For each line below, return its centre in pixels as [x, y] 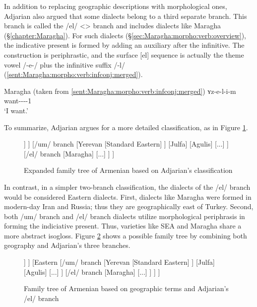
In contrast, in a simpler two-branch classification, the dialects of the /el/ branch [127, 187]
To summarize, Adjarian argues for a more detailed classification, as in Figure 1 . [126, 127]
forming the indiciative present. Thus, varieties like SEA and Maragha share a [123, 226]
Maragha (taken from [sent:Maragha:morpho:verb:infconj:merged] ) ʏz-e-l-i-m [120, 91]
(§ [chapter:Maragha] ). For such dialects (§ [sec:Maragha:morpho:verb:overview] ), [125, 35]
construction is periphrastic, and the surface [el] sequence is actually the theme [124, 54]
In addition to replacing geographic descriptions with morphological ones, [116, 6]
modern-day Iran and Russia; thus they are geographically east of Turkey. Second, [129, 206]
